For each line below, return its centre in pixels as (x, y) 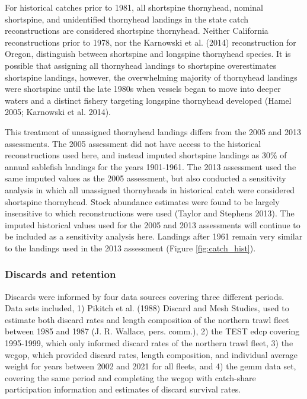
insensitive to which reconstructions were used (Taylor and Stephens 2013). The (150, 213)
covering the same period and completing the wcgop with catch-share (130, 377)
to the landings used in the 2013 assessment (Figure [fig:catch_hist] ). (130, 248)
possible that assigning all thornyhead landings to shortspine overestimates (141, 65)
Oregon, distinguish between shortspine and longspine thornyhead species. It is (148, 54)
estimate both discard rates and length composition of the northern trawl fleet (147, 319)
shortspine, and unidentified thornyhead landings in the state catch (127, 19)
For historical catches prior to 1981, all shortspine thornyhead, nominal (134, 7)
